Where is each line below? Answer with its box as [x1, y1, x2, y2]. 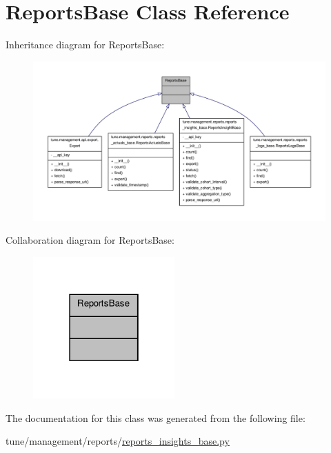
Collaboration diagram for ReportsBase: [6, 233, 174, 247]
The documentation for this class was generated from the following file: [6, 410, 305, 425]
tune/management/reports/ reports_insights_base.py [6, 434, 230, 448]
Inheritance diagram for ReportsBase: [6, 37, 165, 52]
